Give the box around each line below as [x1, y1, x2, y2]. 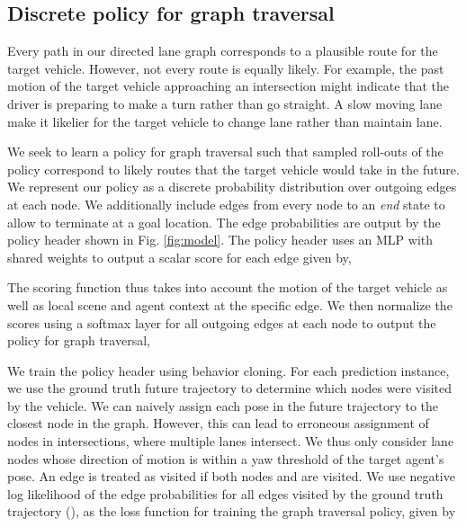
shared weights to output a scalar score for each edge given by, [7, 247, 352, 266]
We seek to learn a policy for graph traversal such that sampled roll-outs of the [7, 142, 444, 161]
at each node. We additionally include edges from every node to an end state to [7, 194, 445, 213]
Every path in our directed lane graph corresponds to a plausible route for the [7, 41, 438, 60]
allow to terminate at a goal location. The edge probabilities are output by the [7, 212, 441, 231]
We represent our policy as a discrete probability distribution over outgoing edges [7, 177, 457, 196]
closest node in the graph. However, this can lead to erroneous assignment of [7, 414, 429, 433]
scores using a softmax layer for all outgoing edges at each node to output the [7, 313, 436, 332]
